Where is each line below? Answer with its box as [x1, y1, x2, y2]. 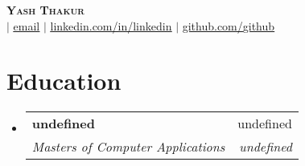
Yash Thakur [6, 2, 84, 18]
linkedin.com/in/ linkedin [50, 17, 172, 34]
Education [6, 64, 122, 97]
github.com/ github [182, 17, 275, 34]
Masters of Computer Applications [31, 137, 225, 156]
